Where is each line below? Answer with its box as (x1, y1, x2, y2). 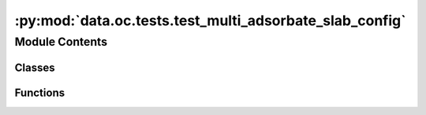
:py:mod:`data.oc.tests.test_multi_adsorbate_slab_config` (14, 12, 406, 29)
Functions (14, 86, 65, 99)
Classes (14, 61, 55, 74)
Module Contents (14, 35, 108, 49)
